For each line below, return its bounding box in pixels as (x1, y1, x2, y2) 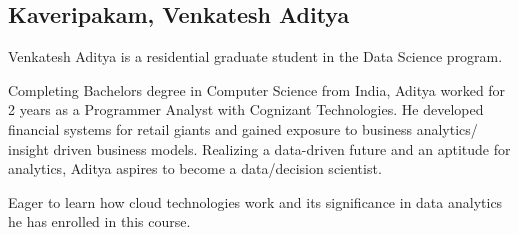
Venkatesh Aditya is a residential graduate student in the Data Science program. (8, 46, 503, 67)
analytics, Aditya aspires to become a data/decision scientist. (8, 158, 382, 179)
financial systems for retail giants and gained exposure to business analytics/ (8, 118, 478, 139)
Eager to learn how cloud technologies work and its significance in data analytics (8, 191, 503, 212)
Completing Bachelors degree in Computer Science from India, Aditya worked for (8, 79, 506, 100)
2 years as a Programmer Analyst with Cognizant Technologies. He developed (8, 99, 484, 120)
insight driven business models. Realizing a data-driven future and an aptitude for (8, 138, 511, 159)
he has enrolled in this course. (8, 211, 191, 232)
